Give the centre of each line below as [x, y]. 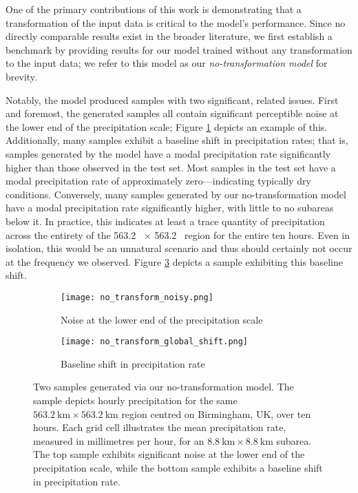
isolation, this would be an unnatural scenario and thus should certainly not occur [179, 248]
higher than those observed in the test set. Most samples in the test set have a [171, 167]
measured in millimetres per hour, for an [119, 440]
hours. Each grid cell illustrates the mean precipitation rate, [160, 427]
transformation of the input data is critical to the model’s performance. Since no [176, 22]
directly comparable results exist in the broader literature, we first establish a [169, 36]
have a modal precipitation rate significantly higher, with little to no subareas [170, 208]
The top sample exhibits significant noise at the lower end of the [169, 454]
